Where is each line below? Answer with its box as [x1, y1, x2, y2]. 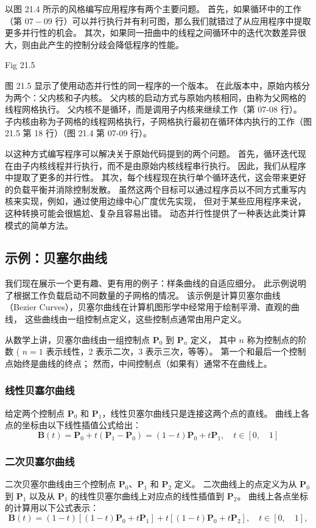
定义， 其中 [191, 333, 236, 346]
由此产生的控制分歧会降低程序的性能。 [30, 38, 184, 50]
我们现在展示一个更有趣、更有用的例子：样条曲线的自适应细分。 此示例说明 [5, 277, 306, 290]
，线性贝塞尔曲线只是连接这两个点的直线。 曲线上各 [102, 406, 310, 419]
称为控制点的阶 [247, 333, 307, 346]
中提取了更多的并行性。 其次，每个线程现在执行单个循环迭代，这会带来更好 [5, 171, 306, 184]
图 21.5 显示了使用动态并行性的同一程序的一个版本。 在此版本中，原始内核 [5, 78, 301, 91]
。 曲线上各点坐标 [237, 489, 309, 502]
